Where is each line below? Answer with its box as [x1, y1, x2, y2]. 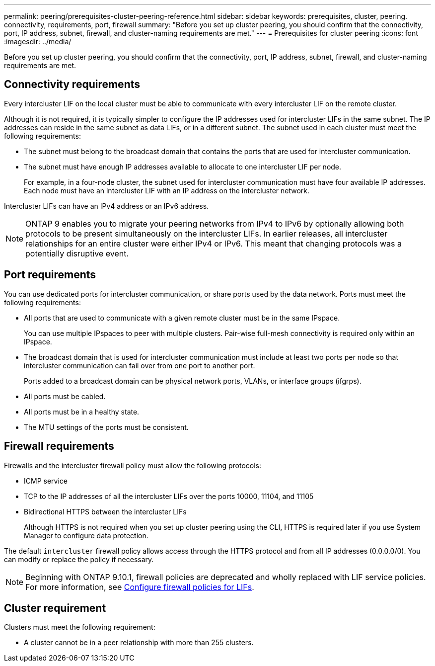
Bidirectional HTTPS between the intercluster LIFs [24, 507, 187, 516]
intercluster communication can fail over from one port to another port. [24, 361, 255, 370]
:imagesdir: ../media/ [4, 37, 72, 46]
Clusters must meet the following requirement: [4, 623, 155, 632]
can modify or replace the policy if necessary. [4, 555, 154, 564]
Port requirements [4, 268, 96, 281]
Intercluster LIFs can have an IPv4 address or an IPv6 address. [4, 201, 209, 210]
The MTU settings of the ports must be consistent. [24, 422, 189, 431]
